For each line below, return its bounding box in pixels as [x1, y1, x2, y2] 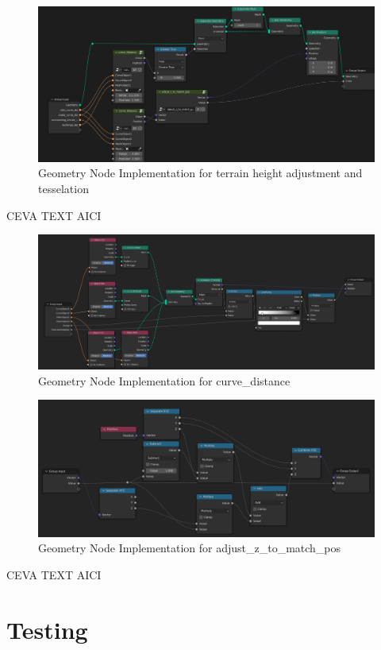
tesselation [38, 180, 89, 197]
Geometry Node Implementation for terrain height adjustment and [38, 164, 363, 181]
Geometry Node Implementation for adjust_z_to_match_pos [38, 540, 341, 556]
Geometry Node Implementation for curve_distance [38, 372, 291, 389]
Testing [6, 613, 88, 645]
